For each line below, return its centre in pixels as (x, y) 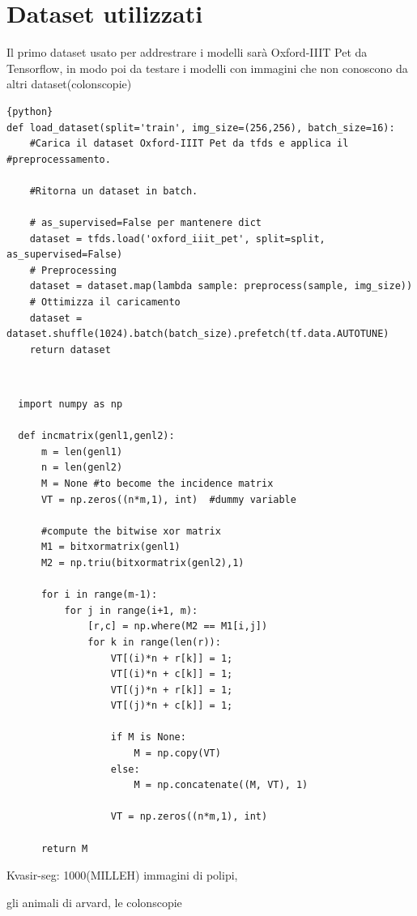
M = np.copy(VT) (177, 754)
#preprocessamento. (59, 159)
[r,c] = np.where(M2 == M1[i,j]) (178, 626)
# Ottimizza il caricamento (105, 302)
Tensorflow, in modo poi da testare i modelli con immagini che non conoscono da (207, 68)
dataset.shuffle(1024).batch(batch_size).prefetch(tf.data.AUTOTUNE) (198, 334)
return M (64, 848)
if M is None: (148, 737)
